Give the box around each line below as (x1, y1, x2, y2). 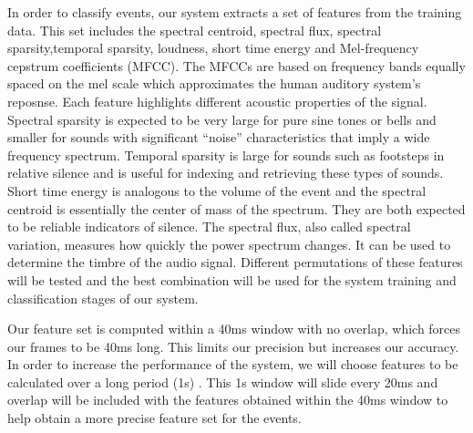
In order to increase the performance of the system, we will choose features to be (7, 355, 458, 374)
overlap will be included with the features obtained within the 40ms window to (7, 390, 448, 409)
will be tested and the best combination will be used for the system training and (7, 270, 457, 289)
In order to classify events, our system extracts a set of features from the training (7, 3, 462, 21)
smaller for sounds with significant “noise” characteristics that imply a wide (7, 128, 430, 147)
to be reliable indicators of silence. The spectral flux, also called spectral (7, 217, 411, 236)
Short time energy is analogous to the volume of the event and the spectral (7, 180, 427, 200)
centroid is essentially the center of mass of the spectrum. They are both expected (7, 199, 466, 218)
